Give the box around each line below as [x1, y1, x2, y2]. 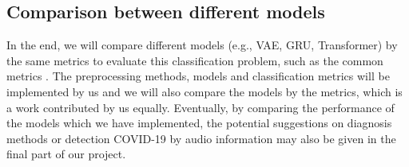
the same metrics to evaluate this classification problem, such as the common [6, 52, 383, 68]
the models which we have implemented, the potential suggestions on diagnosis [6, 115, 392, 131]
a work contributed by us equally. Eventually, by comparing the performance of [6, 99, 395, 115]
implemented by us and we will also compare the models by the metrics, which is [6, 83, 403, 99]
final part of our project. [6, 146, 126, 162]
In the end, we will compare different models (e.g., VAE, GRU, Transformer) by [6, 37, 398, 53]
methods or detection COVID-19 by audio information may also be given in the [6, 130, 396, 146]
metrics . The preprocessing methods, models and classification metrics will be [6, 68, 390, 84]
